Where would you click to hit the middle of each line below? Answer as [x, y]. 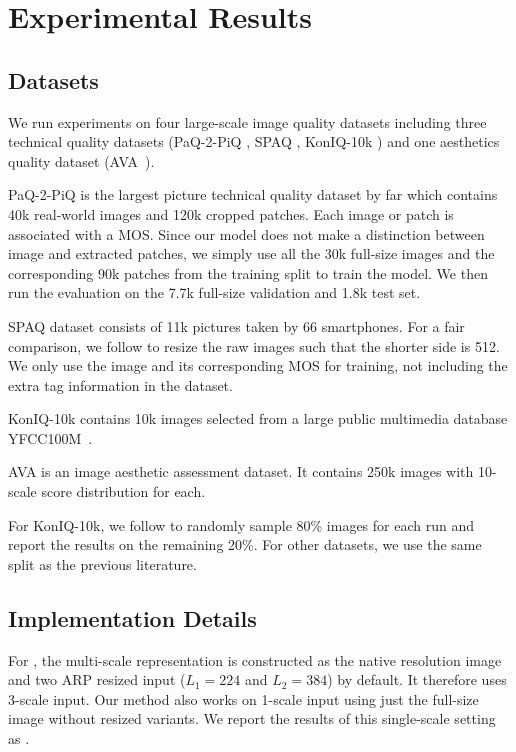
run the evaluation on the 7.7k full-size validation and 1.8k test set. [214, 292]
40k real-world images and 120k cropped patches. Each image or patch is [231, 213]
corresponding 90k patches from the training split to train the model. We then [248, 272]
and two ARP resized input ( [97, 679]
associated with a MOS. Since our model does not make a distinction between [246, 233]
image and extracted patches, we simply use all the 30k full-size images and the [251, 253]
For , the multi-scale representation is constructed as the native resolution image [255, 659]
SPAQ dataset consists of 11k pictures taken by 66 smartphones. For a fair [236, 325]
